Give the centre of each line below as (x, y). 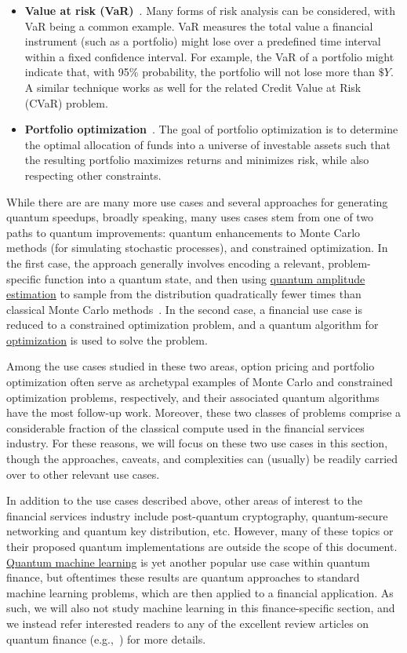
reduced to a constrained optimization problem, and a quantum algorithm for (193, 325)
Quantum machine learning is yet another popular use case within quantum (188, 562)
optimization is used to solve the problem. (107, 339)
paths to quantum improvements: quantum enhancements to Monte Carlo (184, 232)
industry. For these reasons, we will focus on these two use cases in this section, (197, 443)
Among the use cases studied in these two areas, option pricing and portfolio (191, 366)
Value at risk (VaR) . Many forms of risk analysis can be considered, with (210, 10)
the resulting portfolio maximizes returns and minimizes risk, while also (197, 160)
